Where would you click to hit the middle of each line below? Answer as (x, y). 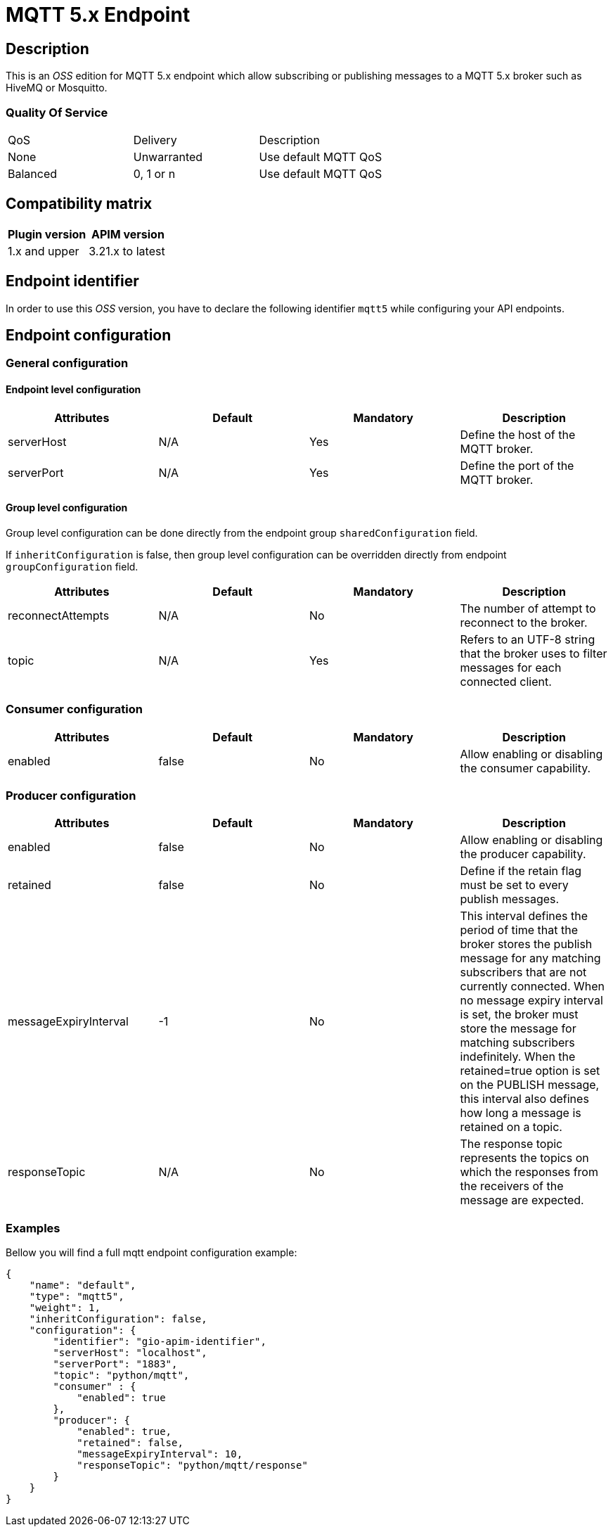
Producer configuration (71, 796)
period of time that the (519, 930)
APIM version (128, 234)
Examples (33, 1228)
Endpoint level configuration (73, 390)
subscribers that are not (523, 972)
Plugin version (47, 234)
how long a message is (521, 1113)
